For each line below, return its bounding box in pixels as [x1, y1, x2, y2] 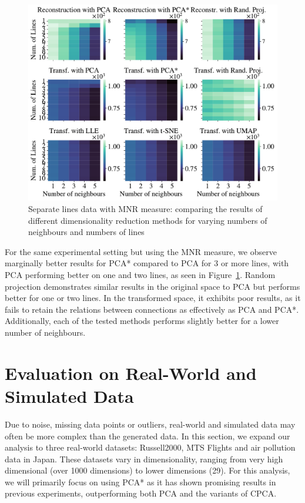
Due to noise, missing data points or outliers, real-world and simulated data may [5, 418, 296, 430]
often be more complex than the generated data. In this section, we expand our [5, 429, 290, 442]
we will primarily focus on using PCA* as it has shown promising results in [5, 475, 276, 488]
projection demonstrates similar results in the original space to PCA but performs [5, 280, 300, 292]
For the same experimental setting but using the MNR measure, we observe [5, 245, 277, 257]
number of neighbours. [5, 326, 86, 339]
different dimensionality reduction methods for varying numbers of [28, 214, 267, 226]
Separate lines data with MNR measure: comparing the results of [28, 203, 263, 215]
